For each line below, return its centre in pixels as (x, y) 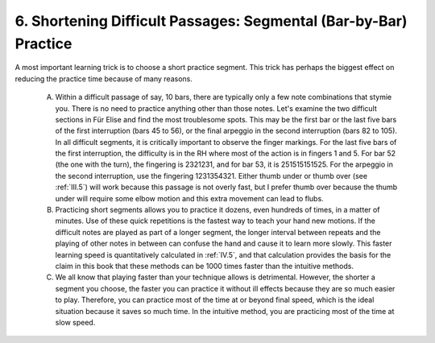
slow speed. (75, 322)
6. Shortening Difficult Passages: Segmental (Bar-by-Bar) (211, 21)
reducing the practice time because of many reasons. (104, 79)
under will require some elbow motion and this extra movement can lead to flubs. (189, 198)
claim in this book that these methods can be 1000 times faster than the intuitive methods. (205, 266)
